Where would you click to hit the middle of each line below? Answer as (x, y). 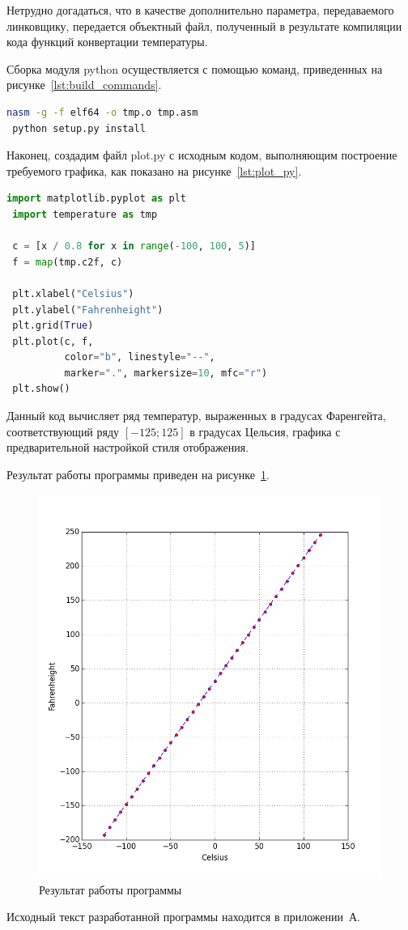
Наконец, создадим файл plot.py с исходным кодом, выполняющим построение (202, 155)
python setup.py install (79, 128)
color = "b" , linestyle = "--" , (140, 357)
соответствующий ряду (63, 431)
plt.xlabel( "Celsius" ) (73, 293)
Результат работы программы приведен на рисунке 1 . (138, 474)
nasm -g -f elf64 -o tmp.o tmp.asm (102, 112)
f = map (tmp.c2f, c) (68, 262)
